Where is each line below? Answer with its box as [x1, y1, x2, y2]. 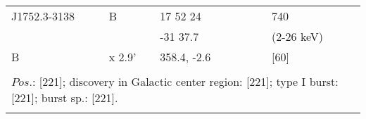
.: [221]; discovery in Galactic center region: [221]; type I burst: [29, 73, 339, 89]
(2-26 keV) [272, 28, 323, 44]
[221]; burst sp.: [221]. [11, 89, 118, 106]
